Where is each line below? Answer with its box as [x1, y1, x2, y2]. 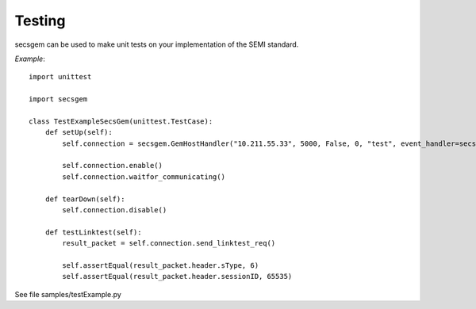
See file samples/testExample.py [14, 289, 122, 299]
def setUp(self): [44, 128, 113, 137]
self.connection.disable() [62, 206, 167, 215]
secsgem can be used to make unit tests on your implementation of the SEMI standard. [14, 40, 299, 49]
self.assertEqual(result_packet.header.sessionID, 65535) [62, 272, 293, 281]
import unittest [29, 72, 92, 82]
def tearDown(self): [44, 194, 125, 204]
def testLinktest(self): [44, 227, 142, 237]
